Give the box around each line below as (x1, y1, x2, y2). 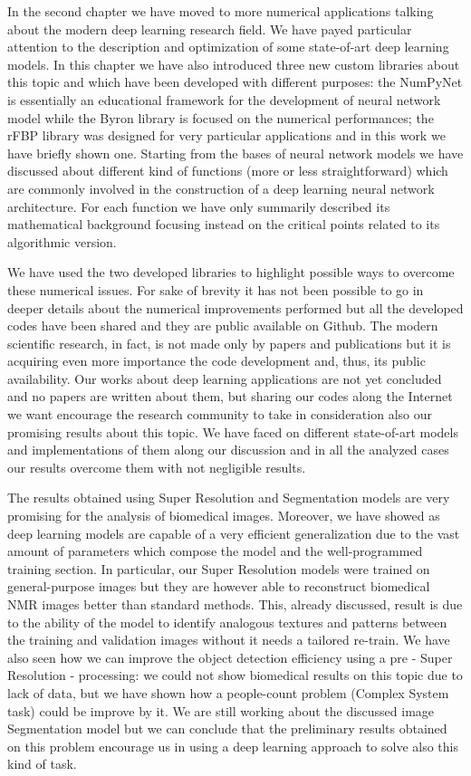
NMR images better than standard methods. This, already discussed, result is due (7, 595, 463, 613)
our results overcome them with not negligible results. (7, 457, 306, 476)
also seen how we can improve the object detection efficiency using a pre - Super (7, 647, 453, 666)
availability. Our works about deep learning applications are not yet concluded (7, 369, 442, 388)
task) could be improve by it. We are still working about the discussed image (7, 701, 435, 720)
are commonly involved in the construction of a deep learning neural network (7, 178, 435, 197)
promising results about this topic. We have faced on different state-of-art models (7, 422, 458, 441)
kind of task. (7, 754, 77, 773)
